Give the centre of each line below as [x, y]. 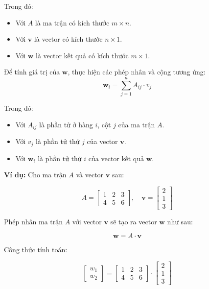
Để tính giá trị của [32, 72]
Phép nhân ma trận [34, 221]
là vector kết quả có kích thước [82, 55]
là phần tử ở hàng [66, 124]
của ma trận [137, 124]
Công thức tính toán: [36, 250]
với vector [87, 221]
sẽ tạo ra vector [134, 221]
